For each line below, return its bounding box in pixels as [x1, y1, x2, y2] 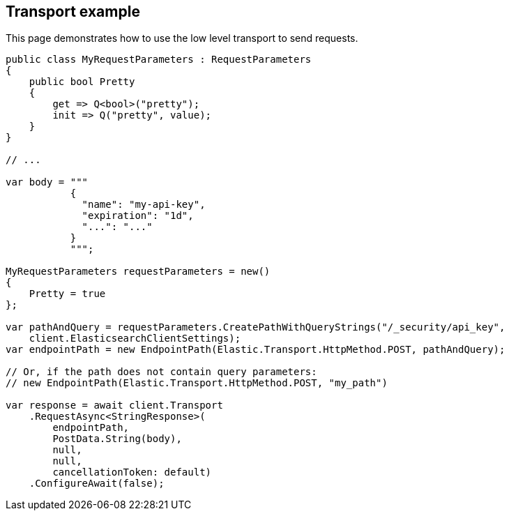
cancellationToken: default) [52, 466, 212, 478]
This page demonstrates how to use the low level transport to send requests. [6, 32, 358, 45]
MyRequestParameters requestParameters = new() [6, 266, 271, 278]
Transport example [6, 3, 140, 20]
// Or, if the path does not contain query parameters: [6, 366, 317, 378]
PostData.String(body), [52, 433, 182, 445]
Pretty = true [29, 288, 106, 300]
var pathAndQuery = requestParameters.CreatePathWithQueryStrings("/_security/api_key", [6, 321, 506, 333]
